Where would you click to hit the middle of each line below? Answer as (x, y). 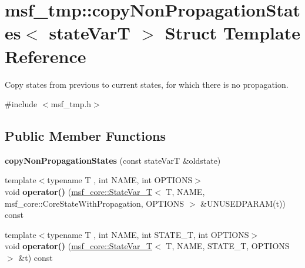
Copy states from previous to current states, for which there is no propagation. (147, 84)
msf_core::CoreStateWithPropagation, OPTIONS (95, 203)
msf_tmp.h (71, 104)
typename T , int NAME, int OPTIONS (120, 180)
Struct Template (232, 33)
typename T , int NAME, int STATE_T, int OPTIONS (148, 234)
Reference (46, 56)
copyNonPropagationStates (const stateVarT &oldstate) (113, 160)
